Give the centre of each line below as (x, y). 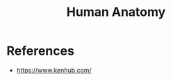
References (40, 51)
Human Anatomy (116, 12)
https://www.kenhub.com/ (54, 70)
